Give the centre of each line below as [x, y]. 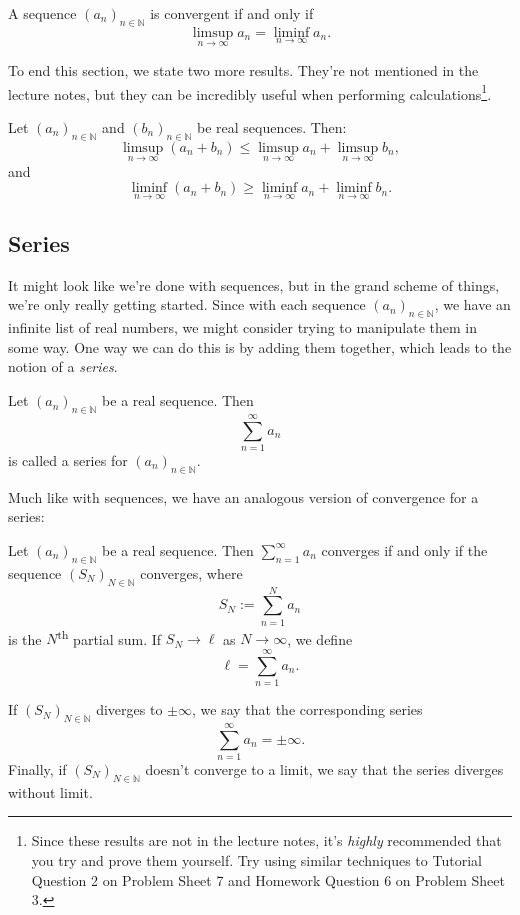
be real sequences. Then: [272, 126]
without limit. [50, 791]
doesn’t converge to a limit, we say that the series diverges [324, 768]
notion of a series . [63, 366]
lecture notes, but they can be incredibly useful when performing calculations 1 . [250, 92]
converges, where [191, 572]
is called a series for [68, 459]
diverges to [129, 709]
